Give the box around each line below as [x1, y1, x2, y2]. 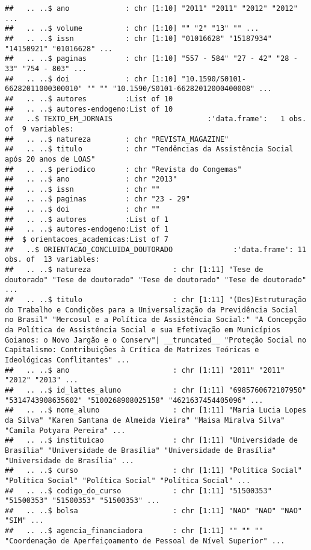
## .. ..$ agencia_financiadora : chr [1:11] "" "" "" [5, 526, 263, 536]
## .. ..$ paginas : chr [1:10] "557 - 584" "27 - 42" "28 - [5, 54, 298, 63]
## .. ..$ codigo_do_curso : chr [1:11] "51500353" [5, 486, 272, 495]
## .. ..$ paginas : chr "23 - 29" [5, 195, 190, 204]
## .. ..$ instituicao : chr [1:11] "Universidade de [5, 436, 298, 445]
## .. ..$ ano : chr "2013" [5, 175, 177, 184]
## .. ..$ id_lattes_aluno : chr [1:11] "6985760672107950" [5, 385, 307, 394]
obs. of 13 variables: [5, 255, 100, 264]
